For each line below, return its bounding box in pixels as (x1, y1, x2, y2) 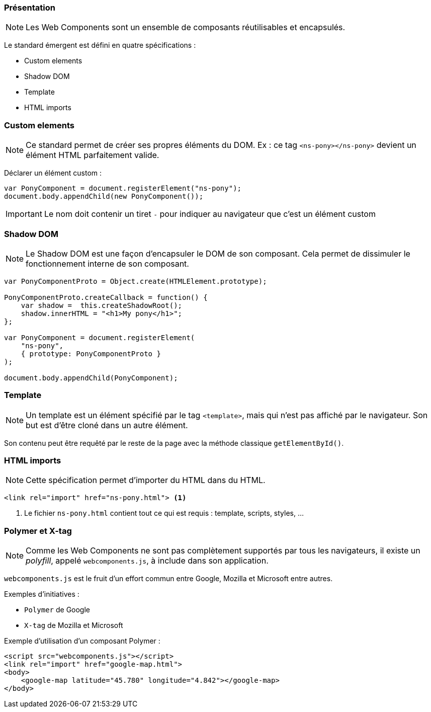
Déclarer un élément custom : (4, 169, 102, 178)
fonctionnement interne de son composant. (26, 258, 189, 269)
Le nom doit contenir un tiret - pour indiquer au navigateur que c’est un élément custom (44, 209, 376, 219)
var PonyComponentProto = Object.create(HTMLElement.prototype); (4, 277, 267, 285)
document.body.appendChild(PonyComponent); (4, 373, 178, 382)
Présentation (4, 3, 55, 13)
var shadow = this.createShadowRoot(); (21, 301, 183, 309)
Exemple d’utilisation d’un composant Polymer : (4, 637, 160, 646)
